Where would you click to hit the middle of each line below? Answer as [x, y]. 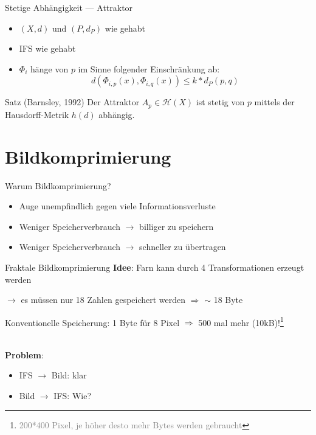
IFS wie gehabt [47, 48]
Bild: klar [69, 375]
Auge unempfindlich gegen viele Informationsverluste [117, 206]
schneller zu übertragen [183, 247]
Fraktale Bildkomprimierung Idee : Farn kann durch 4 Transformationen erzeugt [155, 267]
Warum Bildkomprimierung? [58, 185]
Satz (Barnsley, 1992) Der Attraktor [72, 102]
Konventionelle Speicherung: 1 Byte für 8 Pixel [92, 322]
